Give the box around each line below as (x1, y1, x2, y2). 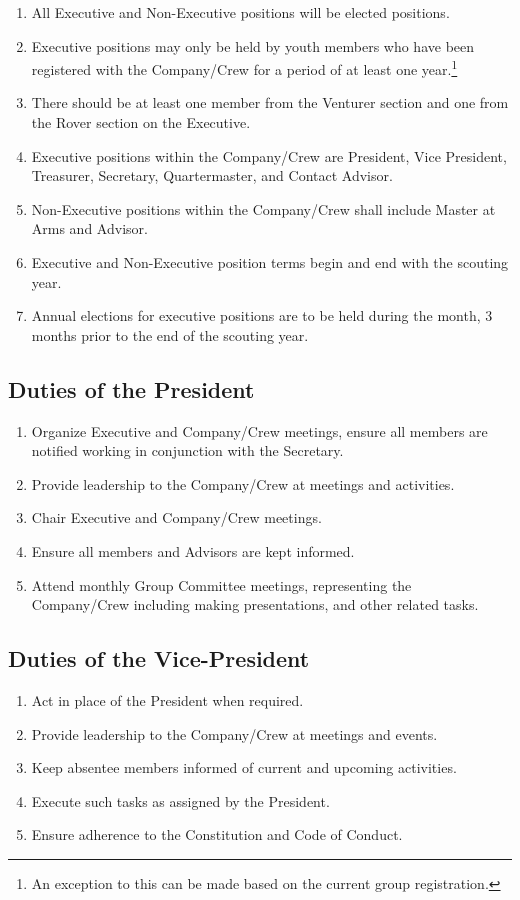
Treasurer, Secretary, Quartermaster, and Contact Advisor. (31, 165, 393, 186)
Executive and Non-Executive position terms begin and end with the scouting (31, 252, 509, 272)
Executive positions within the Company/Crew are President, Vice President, (31, 145, 507, 166)
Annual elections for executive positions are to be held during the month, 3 (31, 305, 493, 326)
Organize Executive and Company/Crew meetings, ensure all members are (31, 420, 488, 441)
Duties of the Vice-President (8, 643, 310, 674)
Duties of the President (8, 373, 255, 404)
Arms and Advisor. (31, 218, 148, 239)
